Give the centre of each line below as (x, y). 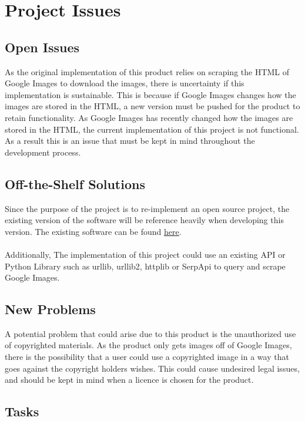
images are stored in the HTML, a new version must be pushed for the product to (152, 106)
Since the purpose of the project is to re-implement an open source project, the (147, 208)
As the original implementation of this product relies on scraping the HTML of (147, 71)
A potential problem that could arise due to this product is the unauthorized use (150, 333)
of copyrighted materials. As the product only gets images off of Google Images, (148, 345)
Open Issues (42, 47)
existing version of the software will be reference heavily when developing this (144, 220)
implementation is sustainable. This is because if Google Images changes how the (150, 94)
